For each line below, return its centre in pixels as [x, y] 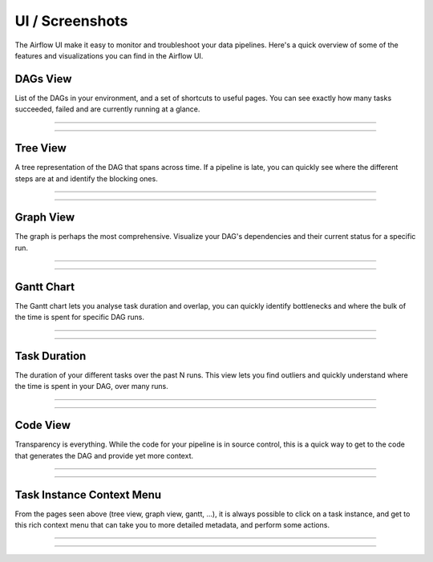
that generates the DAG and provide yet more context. [104, 455]
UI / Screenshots [71, 21]
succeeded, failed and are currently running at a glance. [107, 109]
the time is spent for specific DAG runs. [79, 317]
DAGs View [43, 79]
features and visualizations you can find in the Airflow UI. [109, 55]
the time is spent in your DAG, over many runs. [91, 386]
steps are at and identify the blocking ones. [86, 178]
